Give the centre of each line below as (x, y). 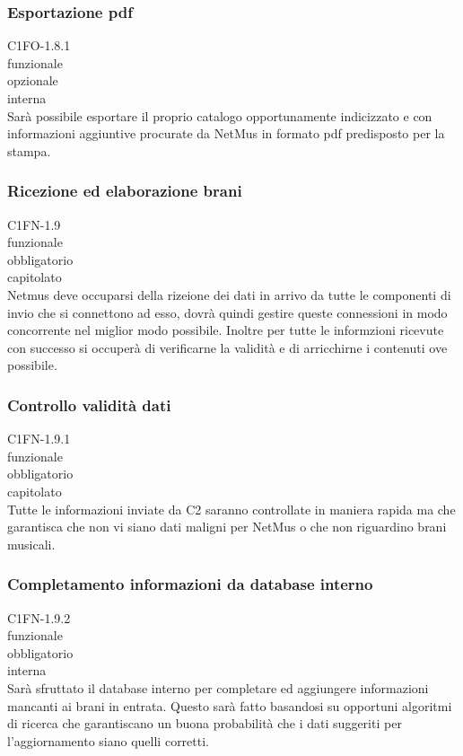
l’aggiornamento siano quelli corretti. (108, 740)
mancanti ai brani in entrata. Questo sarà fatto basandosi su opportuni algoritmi (230, 705)
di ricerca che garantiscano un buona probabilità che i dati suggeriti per (205, 723)
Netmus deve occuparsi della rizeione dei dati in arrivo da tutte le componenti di (229, 294)
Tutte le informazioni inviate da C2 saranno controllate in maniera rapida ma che (231, 509)
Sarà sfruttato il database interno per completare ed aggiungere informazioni (218, 687)
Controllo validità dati (89, 404)
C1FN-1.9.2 (39, 617)
